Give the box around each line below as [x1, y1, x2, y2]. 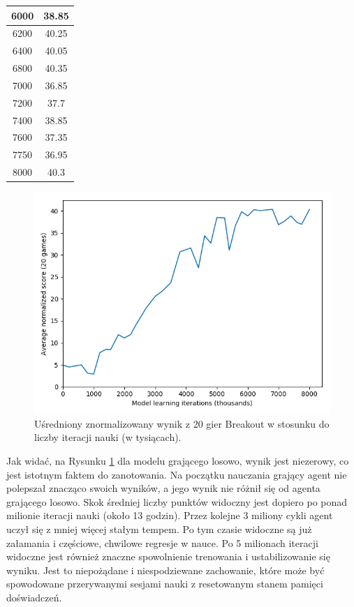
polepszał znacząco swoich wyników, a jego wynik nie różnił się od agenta [6, 481, 320, 495]
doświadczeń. [6, 590, 62, 604]
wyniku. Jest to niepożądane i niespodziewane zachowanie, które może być [6, 562, 325, 577]
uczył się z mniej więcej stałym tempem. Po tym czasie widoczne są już [6, 521, 312, 536]
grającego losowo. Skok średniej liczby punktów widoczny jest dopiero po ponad [6, 494, 348, 509]
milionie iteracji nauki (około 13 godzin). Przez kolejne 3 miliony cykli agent [6, 508, 333, 523]
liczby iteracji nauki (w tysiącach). [34, 430, 182, 444]
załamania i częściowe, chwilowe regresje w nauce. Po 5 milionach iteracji [6, 535, 318, 550]
